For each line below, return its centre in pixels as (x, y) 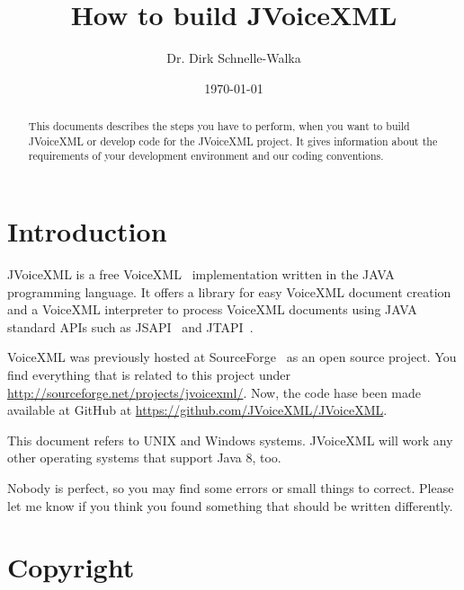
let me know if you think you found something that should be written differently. (230, 505)
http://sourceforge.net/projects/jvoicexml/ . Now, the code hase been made (214, 392)
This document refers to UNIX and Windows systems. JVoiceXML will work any (230, 440)
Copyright (71, 567)
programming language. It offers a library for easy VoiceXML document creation (229, 291)
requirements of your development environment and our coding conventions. (206, 156)
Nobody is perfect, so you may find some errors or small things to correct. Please (231, 487)
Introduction (87, 231)
